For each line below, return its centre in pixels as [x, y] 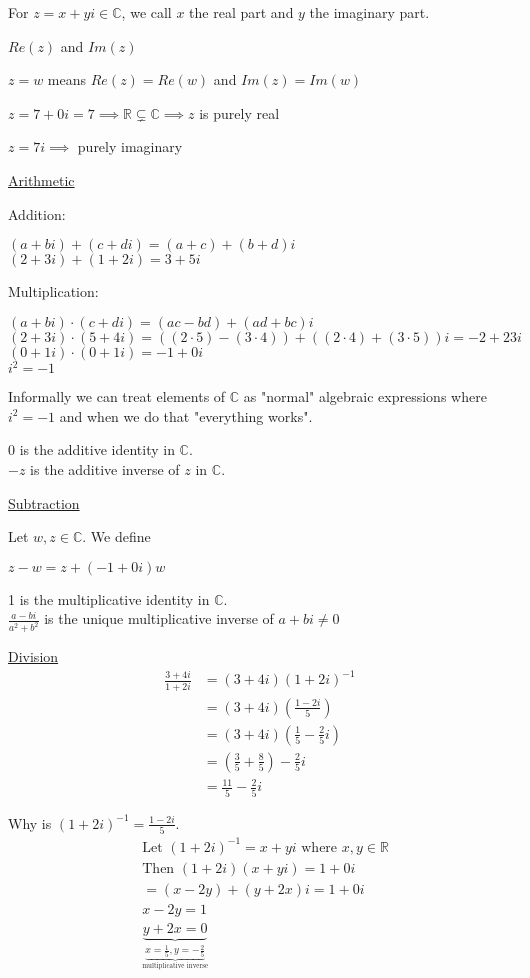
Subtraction [44, 502]
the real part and [241, 12]
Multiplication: [53, 291]
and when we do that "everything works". [186, 415]
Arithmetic [41, 179]
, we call [146, 12]
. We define [116, 536]
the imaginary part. [369, 12]
